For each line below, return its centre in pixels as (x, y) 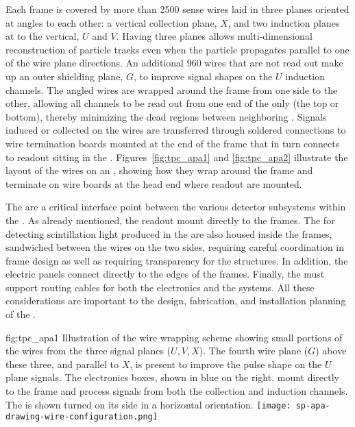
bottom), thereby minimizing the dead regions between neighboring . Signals (166, 116)
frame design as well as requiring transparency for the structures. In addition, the (177, 260)
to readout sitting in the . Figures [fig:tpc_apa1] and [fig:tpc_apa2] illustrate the (177, 157)
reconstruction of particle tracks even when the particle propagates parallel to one (177, 49)
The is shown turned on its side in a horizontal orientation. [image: (148, 404)
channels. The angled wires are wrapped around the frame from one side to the (172, 89)
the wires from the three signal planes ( (88, 351)
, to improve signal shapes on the (203, 76)
